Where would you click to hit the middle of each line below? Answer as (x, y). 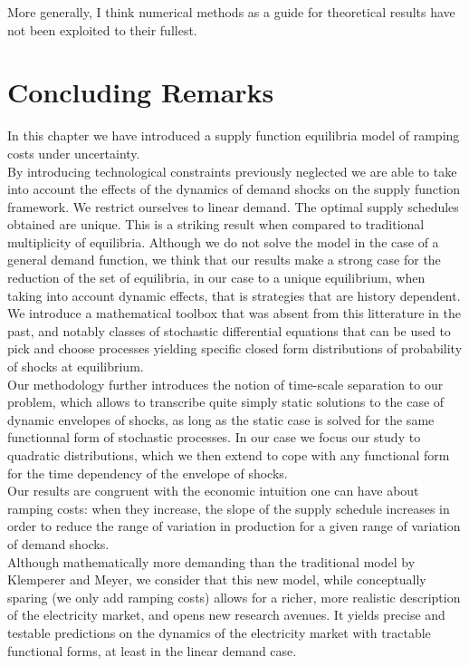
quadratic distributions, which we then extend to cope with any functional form (229, 455)
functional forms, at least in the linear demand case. (152, 650)
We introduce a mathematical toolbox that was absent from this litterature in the (234, 313)
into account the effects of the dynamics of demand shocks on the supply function (234, 189)
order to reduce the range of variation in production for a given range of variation (234, 526)
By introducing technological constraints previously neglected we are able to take (232, 171)
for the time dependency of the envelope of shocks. (148, 473)
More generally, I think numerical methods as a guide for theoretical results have (231, 12)
